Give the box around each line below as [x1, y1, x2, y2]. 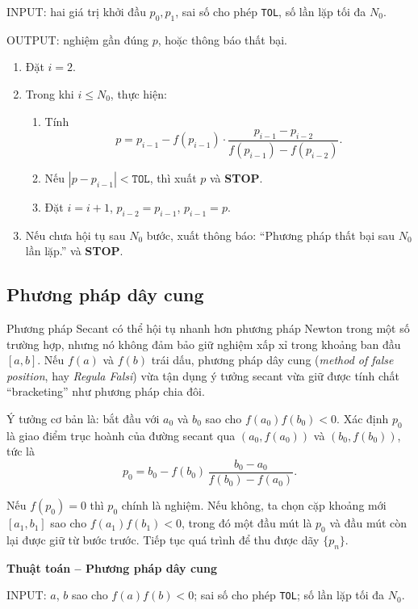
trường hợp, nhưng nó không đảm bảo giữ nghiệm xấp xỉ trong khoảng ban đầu [6, 335, 401, 352]
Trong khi [25, 85, 74, 102]
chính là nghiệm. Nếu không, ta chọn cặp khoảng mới [121, 497, 387, 514]
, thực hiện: [110, 85, 167, 102]
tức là [6, 443, 35, 460]
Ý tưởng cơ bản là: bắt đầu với [6, 410, 160, 426]
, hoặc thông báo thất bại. [157, 31, 287, 48]
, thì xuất [149, 169, 197, 186]
